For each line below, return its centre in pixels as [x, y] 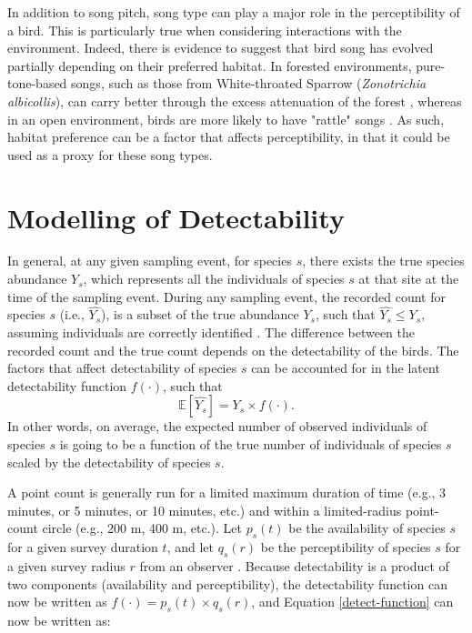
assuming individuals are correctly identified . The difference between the [211, 332]
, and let [190, 547]
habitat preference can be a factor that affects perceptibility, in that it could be [229, 137]
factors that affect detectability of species [122, 368]
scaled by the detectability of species [109, 462]
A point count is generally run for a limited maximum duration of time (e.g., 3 [227, 492]
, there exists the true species [383, 261]
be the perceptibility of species [346, 547]
